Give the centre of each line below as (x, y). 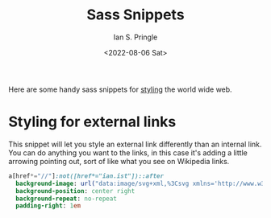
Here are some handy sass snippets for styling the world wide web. (120, 89)
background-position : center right (75, 191)
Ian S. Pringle (135, 37)
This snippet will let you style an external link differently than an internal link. (135, 144)
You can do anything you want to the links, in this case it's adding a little (128, 152)
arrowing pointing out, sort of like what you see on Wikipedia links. (119, 161)
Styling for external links (92, 122)
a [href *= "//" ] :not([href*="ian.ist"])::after (86, 176)
